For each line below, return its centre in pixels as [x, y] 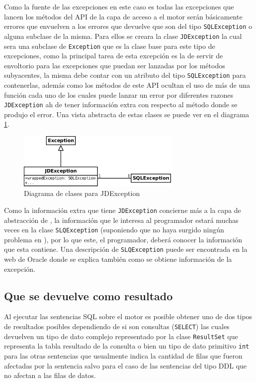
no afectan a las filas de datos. [50, 375]
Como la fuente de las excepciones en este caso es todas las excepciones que [119, 6]
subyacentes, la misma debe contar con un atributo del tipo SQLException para [125, 75]
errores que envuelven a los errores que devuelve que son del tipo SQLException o [128, 26]
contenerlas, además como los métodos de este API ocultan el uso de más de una [127, 85]
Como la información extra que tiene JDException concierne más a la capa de [123, 210]
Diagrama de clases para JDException [82, 193]
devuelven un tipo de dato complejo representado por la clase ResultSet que [121, 336]
